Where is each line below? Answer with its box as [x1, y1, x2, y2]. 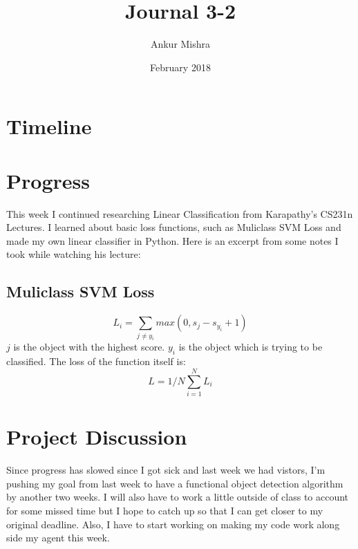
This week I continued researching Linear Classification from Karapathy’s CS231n [6, 206, 353, 221]
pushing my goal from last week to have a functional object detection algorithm [6, 476, 343, 490]
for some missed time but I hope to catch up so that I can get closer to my [6, 503, 323, 517]
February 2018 [150, 59, 211, 74]
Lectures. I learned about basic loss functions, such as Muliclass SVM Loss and [6, 220, 341, 234]
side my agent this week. [6, 530, 110, 545]
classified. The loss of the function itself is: [6, 354, 186, 369]
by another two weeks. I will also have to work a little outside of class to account [6, 490, 349, 504]
